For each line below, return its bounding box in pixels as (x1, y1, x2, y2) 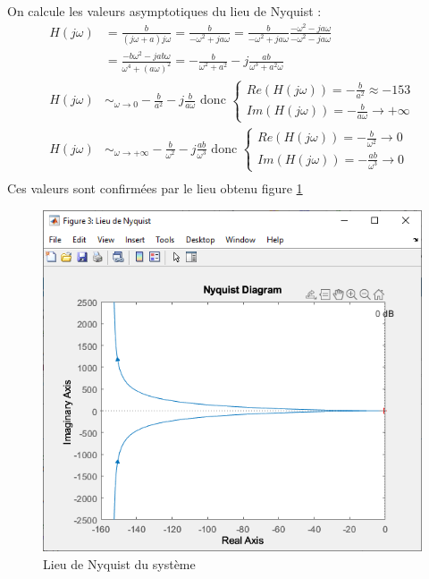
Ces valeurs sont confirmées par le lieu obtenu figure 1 (7, 178, 303, 197)
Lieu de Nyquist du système (43, 554, 196, 573)
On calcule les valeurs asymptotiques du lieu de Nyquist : (7, 2, 322, 21)
